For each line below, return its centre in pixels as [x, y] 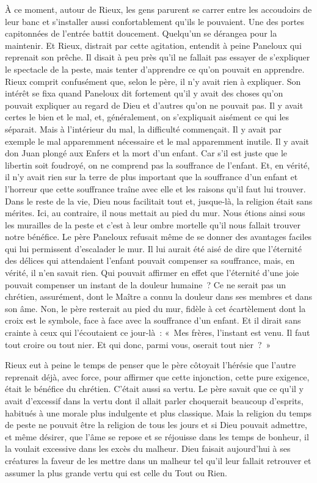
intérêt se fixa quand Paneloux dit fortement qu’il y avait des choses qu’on [144, 93]
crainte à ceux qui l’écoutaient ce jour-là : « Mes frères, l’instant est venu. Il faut [158, 332]
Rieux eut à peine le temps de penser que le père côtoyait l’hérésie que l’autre [151, 365]
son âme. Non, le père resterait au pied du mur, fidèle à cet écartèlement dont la [155, 308]
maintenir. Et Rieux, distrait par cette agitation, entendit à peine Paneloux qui [153, 45]
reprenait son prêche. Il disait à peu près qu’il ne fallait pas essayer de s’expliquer [158, 57]
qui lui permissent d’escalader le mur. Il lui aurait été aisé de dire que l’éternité [153, 248]
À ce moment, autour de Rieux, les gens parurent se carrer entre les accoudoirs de [158, 9]
